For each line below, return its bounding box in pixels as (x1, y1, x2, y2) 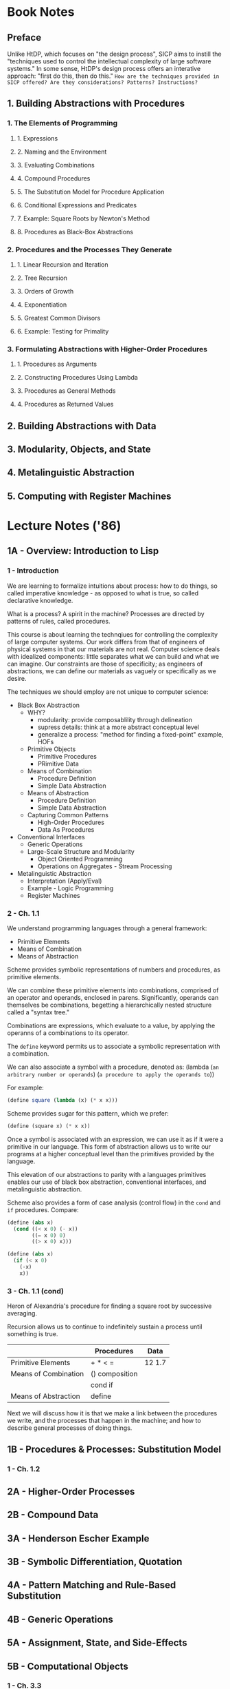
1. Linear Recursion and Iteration (16, 260, 108, 269)
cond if (90, 1380, 113, 1390)
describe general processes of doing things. (7, 1424, 133, 1432)
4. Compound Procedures (16, 174, 91, 183)
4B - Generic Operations (7, 1613, 113, 1625)
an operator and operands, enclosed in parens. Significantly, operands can (7, 994, 219, 1002)
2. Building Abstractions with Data (7, 420, 157, 431)
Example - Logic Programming (27, 883, 114, 892)
